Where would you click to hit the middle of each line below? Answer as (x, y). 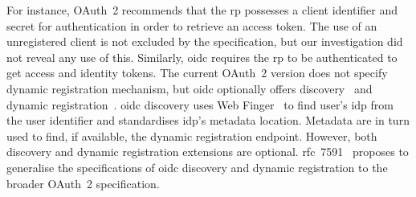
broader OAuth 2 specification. (83, 183)
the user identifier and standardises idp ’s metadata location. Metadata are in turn (208, 120)
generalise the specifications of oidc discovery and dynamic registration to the (197, 167)
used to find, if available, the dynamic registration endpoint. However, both (192, 135)
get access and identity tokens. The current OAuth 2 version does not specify (197, 73)
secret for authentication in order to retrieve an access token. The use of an (192, 25)
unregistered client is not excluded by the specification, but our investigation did (205, 41)
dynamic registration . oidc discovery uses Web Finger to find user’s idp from (200, 104)
